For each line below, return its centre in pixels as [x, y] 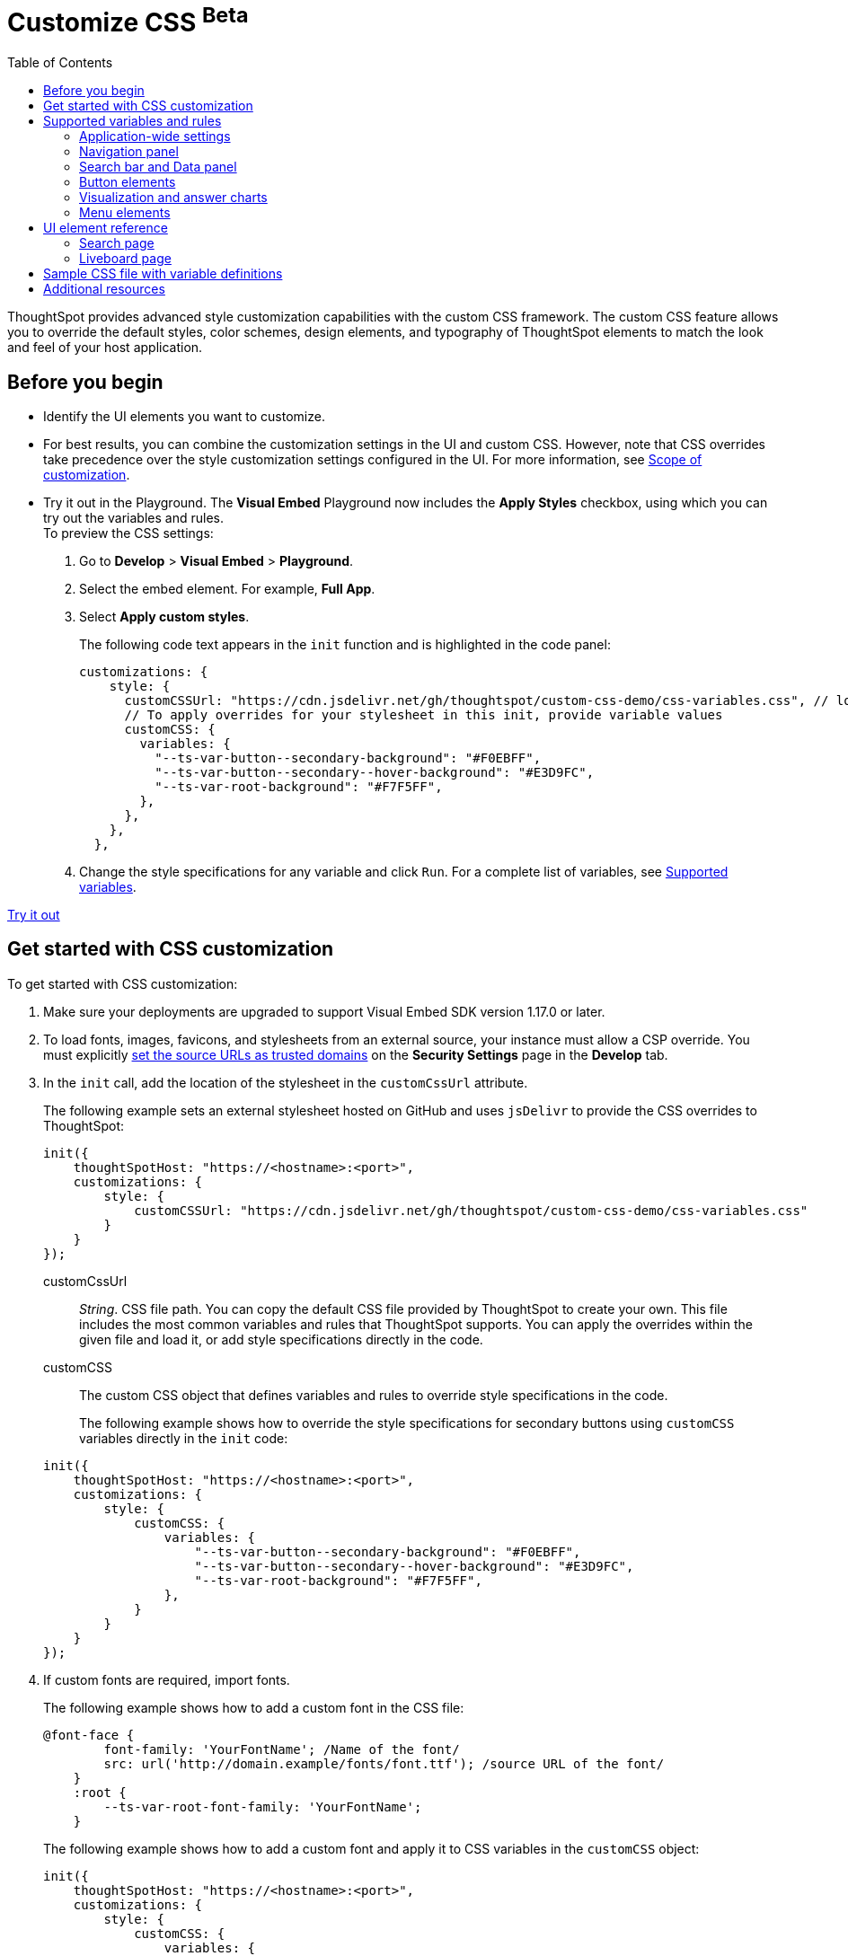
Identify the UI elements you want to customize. [184, 416]
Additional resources [104, 289]
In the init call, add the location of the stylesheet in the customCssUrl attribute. [286, 1082]
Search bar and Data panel [158, 167]
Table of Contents [60, 63]
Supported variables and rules [132, 121]
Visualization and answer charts [173, 198]
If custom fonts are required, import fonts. [167, 1679]
